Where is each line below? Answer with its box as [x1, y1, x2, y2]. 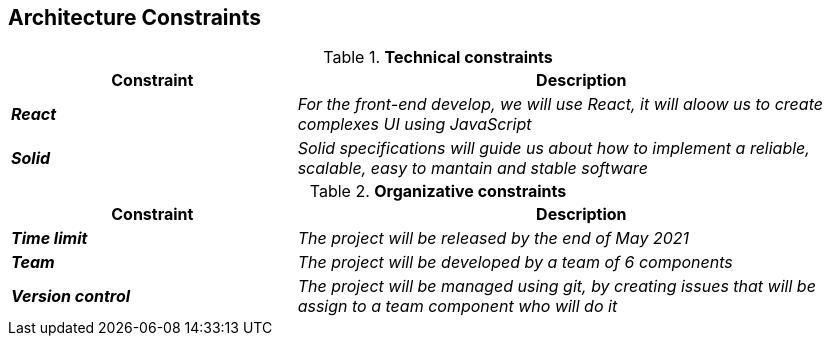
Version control [11, 286, 131, 307]
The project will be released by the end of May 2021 [297, 228, 690, 249]
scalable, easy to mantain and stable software [297, 158, 648, 179]
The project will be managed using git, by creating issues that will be [297, 276, 816, 297]
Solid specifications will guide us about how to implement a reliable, [297, 138, 810, 159]
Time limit [11, 228, 88, 249]
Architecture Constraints [8, 5, 261, 30]
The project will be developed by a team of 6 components [297, 252, 733, 273]
